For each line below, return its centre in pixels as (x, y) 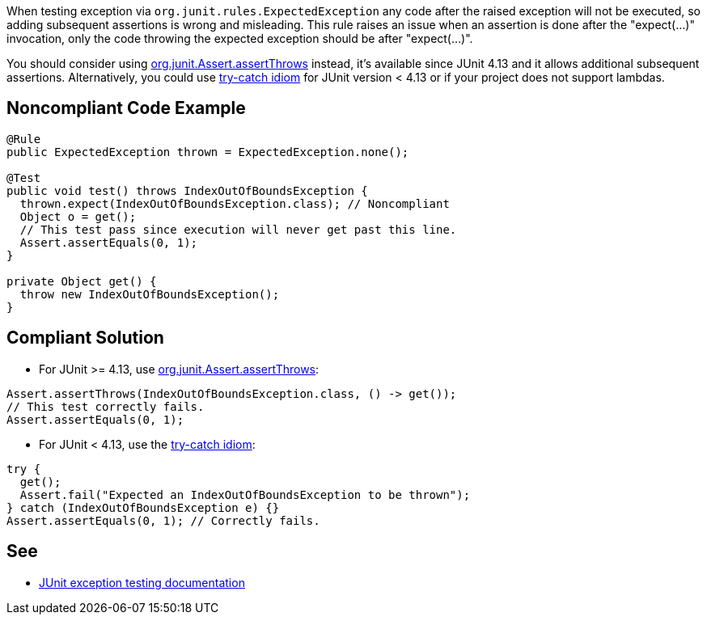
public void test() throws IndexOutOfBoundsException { (187, 190)
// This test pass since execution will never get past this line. (238, 229)
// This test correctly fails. (106, 406)
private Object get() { (82, 281)
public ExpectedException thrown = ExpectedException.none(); (208, 152)
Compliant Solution (85, 338)
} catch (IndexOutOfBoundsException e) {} (143, 507)
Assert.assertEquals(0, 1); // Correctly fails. (163, 520)
